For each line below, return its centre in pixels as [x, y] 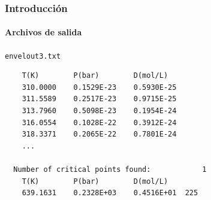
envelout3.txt [33, 56]
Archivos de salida [43, 32]
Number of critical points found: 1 [110, 170]
